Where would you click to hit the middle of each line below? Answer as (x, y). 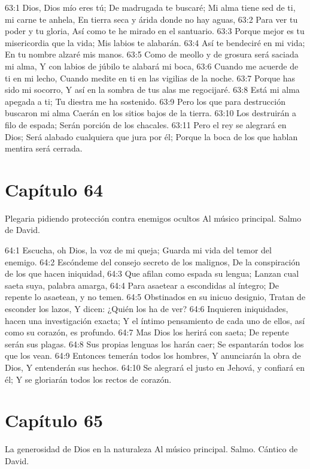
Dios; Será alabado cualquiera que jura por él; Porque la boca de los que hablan (151, 136)
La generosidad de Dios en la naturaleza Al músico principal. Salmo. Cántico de (151, 449)
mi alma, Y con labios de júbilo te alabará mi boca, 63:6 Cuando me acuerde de (152, 66)
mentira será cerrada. (44, 148)
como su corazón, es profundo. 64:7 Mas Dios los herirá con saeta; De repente (147, 332)
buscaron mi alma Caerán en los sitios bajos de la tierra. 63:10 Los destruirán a (151, 113)
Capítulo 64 (54, 189)
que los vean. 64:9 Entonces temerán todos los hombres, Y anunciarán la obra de (153, 355)
